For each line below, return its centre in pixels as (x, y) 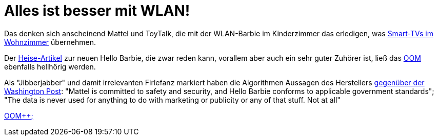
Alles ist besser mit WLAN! (97, 11)
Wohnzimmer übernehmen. (50, 42)
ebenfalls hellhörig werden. (50, 66)
